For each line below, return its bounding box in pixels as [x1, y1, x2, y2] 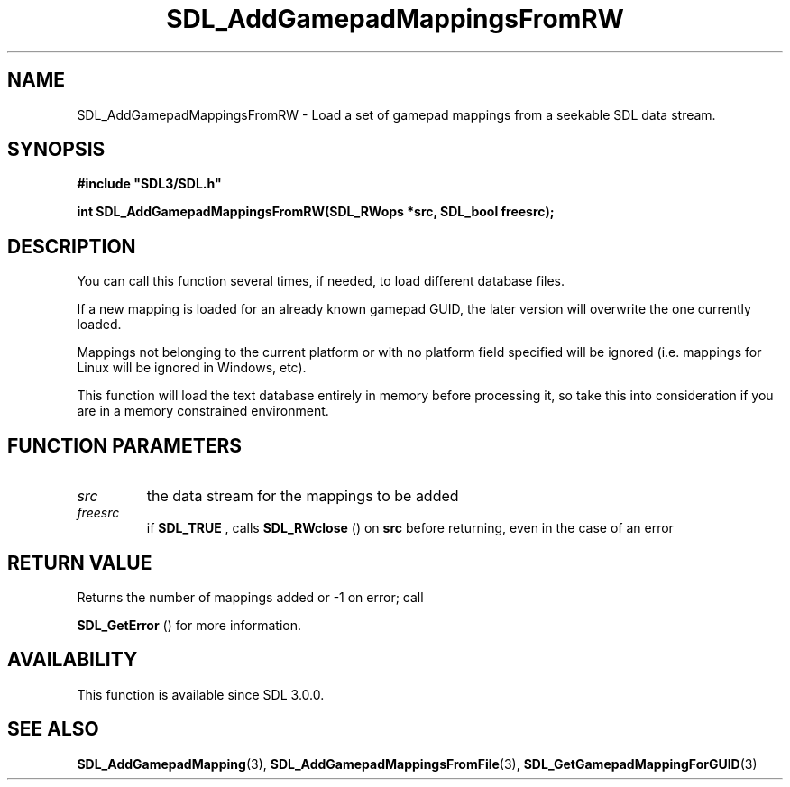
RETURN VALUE [7, 551, 152, 574]
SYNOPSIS [7, 138, 106, 161]
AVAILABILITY [7, 648, 138, 672]
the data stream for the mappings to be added [146, 487, 459, 506]
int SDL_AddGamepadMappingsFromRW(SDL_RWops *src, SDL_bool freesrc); [77, 204, 555, 220]
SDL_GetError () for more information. [77, 617, 302, 633]
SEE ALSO [7, 718, 99, 741]
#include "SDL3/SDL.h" [77, 176, 222, 192]
